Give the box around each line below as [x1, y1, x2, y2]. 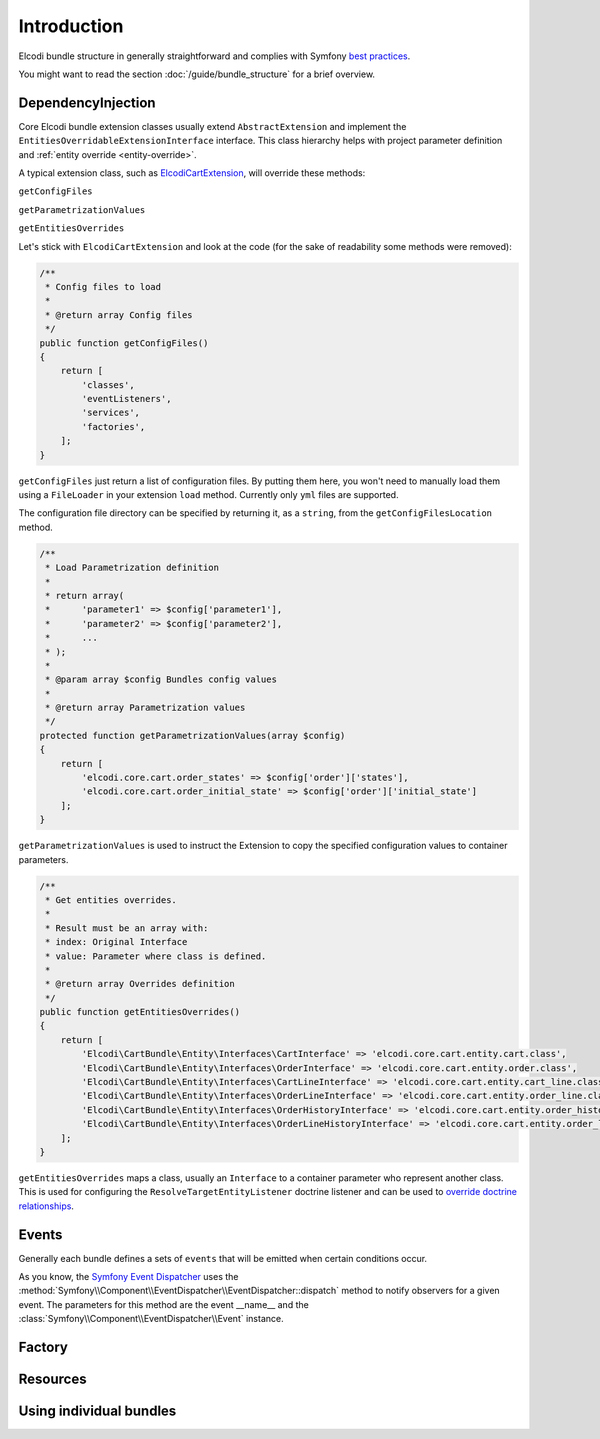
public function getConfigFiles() [39, 337, 209, 349]
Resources [18, 1371, 87, 1388]
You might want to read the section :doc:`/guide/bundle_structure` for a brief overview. [18, 68, 375, 80]
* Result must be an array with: [45, 922, 209, 934]
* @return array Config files [45, 309, 194, 320]
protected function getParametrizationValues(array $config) [39, 730, 346, 741]
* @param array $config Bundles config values [45, 674, 277, 685]
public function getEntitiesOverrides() [39, 1006, 240, 1018]
